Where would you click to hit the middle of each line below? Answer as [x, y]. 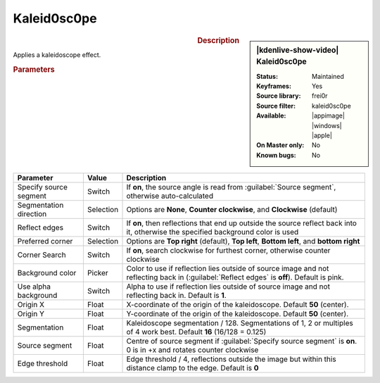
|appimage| [328, 115]
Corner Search [42, 255]
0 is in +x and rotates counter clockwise [192, 350]
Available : [271, 115]
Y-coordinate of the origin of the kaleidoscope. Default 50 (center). [237, 314]
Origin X [31, 305]
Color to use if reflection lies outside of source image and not [228, 269]
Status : [267, 76]
